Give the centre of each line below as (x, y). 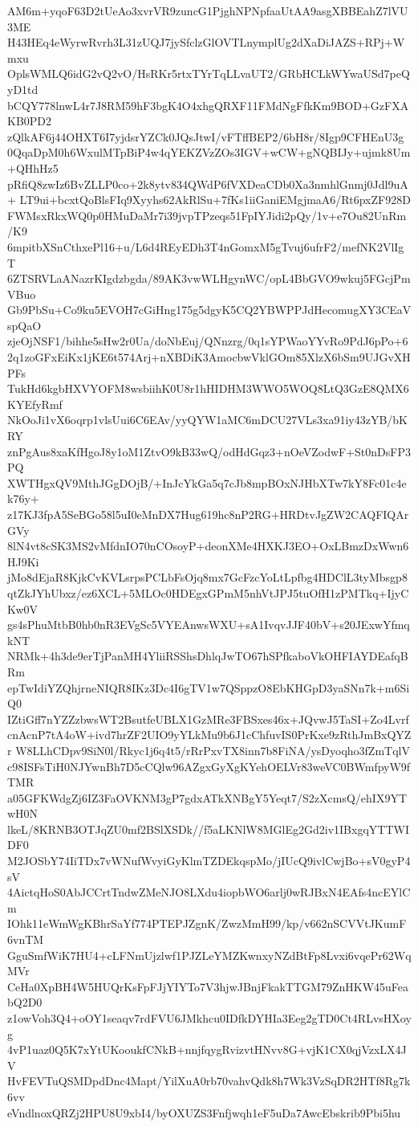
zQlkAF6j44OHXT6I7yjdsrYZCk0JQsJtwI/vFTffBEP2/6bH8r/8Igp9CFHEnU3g (206, 136)
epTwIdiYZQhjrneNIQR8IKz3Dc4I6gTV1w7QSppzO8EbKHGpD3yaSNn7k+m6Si (209, 687)
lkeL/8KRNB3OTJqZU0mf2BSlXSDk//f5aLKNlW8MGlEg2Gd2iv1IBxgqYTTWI (208, 829)
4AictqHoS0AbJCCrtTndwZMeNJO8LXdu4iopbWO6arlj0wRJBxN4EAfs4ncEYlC (209, 892)
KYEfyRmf (35, 404)
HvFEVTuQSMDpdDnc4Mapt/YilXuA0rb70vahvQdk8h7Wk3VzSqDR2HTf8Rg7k (209, 1081)
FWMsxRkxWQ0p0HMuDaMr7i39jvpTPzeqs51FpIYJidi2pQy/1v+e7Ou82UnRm (207, 215)
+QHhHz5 (33, 167)
